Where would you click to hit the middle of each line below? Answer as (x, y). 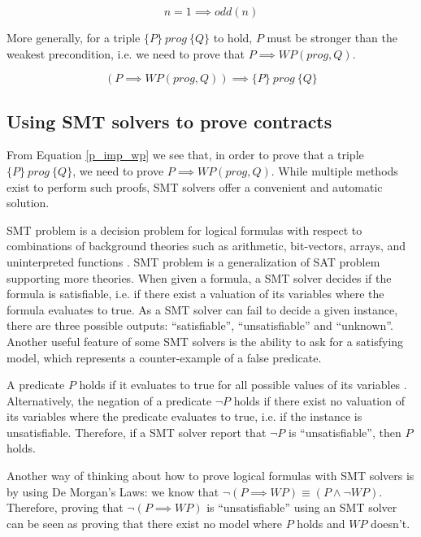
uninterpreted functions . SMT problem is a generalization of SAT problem (193, 261)
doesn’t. (391, 523)
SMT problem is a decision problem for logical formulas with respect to (184, 230)
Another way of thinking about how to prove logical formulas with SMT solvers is (210, 476)
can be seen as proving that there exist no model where (145, 523)
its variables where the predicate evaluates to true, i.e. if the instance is (184, 416)
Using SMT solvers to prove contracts (169, 121)
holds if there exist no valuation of (319, 400)
